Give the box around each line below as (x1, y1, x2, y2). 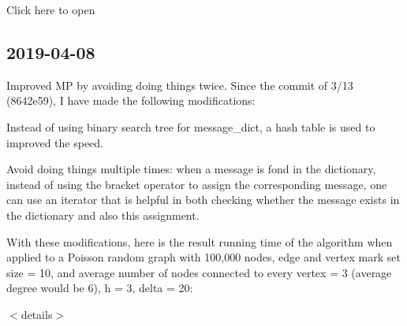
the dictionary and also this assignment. (6, 206, 200, 223)
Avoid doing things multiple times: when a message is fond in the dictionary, (6, 161, 376, 177)
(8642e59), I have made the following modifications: (6, 92, 256, 109)
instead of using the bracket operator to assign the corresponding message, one (6, 176, 387, 192)
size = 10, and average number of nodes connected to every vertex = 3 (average (6, 264, 392, 280)
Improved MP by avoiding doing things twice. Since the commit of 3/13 (6, 76, 353, 93)
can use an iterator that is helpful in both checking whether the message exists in (6, 191, 400, 208)
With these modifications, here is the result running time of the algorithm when (6, 233, 393, 250)
